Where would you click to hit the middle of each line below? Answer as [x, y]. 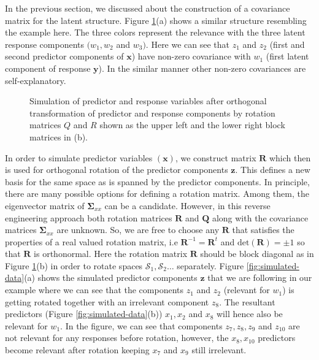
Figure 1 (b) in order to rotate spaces [74, 265]
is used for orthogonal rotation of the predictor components [117, 170]
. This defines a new [273, 170]
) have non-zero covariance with [191, 56]
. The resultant [247, 301]
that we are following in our [260, 278]
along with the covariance [260, 217]
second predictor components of [64, 56]
